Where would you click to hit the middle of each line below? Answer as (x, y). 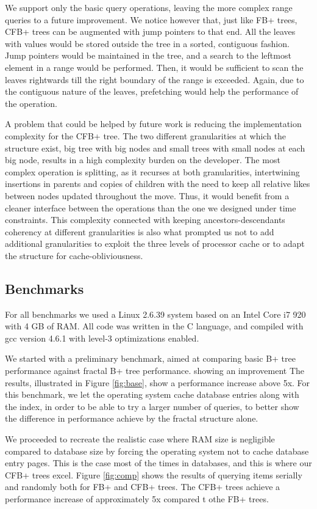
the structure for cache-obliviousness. (74, 255)
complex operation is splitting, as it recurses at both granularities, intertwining (152, 171)
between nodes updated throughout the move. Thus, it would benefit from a (147, 195)
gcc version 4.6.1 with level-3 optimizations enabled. (102, 338)
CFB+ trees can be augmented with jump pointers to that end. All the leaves (150, 31)
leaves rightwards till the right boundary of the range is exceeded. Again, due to (155, 79)
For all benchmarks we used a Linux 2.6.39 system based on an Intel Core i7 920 (155, 314)
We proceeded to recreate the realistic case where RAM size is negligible (140, 439)
